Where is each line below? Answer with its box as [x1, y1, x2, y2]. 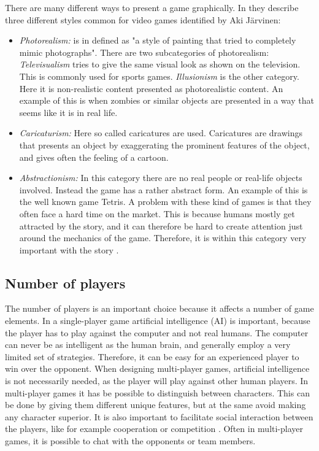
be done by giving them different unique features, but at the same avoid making [5, 398, 306, 411]
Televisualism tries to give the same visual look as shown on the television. [19, 58, 301, 71]
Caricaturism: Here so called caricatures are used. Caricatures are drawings [19, 126, 303, 139]
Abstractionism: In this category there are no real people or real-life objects [19, 171, 302, 184]
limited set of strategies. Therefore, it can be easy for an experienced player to [5, 350, 299, 363]
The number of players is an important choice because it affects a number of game [5, 302, 314, 315]
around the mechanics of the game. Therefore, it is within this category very [19, 231, 307, 244]
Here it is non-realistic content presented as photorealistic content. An [19, 82, 283, 94]
